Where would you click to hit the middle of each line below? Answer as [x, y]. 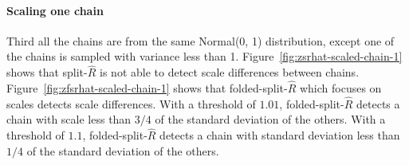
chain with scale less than [69, 119]
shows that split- [47, 72]
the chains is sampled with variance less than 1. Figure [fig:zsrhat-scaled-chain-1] [204, 56]
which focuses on [340, 88]
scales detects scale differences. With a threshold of [131, 103]
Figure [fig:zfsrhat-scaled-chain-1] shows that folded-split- [147, 88]
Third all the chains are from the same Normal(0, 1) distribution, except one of [201, 40]
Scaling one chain [55, 10]
